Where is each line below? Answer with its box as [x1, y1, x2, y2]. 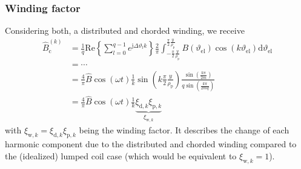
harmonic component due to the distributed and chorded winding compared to [5, 138, 297, 150]
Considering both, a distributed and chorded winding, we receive [5, 24, 245, 37]
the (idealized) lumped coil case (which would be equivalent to [5, 149, 237, 162]
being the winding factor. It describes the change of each [79, 124, 289, 136]
